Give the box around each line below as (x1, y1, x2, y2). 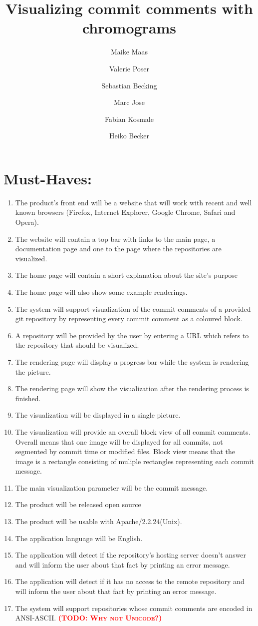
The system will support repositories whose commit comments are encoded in (15, 603, 253, 613)
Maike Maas (111, 46, 148, 57)
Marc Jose (113, 97, 145, 107)
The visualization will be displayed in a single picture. (15, 410, 181, 420)
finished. (15, 393, 41, 403)
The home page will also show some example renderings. (15, 286, 188, 297)
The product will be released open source (15, 499, 141, 510)
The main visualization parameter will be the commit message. (15, 482, 208, 493)
